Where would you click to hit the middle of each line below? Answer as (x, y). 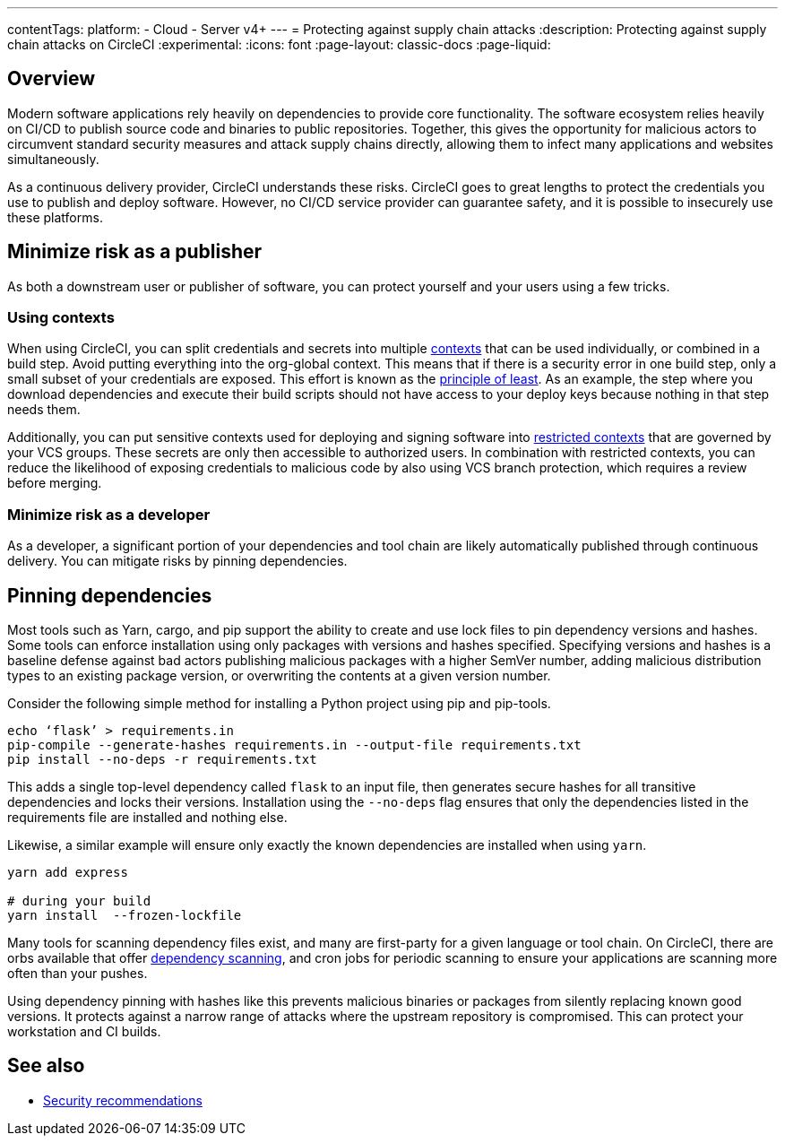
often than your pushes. (78, 974)
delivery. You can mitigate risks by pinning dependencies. (177, 561)
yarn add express (68, 873)
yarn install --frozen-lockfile (125, 916)
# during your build (79, 901)
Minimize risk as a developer (109, 514)
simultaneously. (53, 159)
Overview (52, 79)
